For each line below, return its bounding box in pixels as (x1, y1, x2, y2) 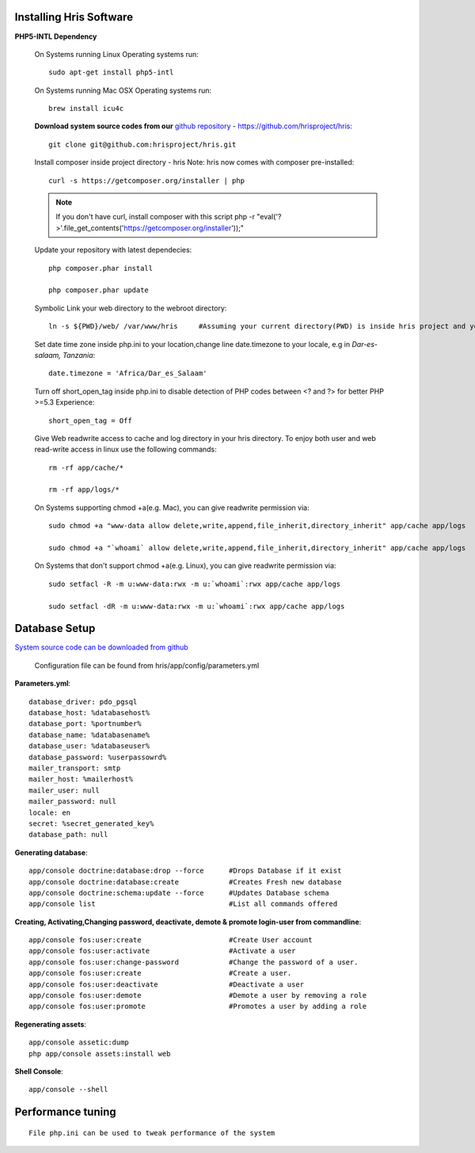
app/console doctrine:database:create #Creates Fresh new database (28, 877, 342, 886)
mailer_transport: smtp (28, 764, 121, 772)
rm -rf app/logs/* (48, 485, 120, 494)
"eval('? (256, 212, 282, 222)
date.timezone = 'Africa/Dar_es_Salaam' (48, 369, 207, 378)
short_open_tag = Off (48, 416, 132, 425)
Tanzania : (62, 350, 96, 360)
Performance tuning (14, 1105, 116, 1119)
